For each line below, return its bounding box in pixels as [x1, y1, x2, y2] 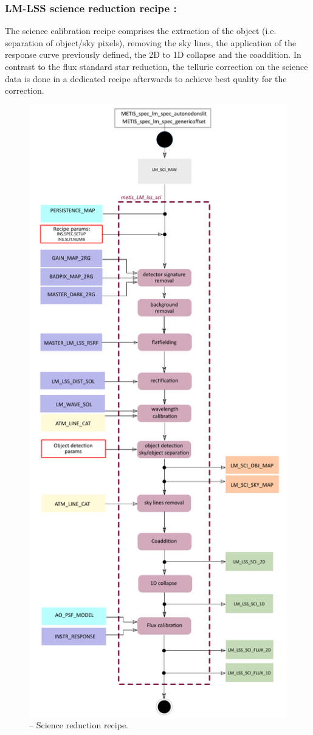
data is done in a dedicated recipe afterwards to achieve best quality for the [5, 72, 287, 85]
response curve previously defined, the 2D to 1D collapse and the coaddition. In [5, 48, 301, 61]
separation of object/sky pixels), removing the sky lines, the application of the [5, 36, 297, 49]
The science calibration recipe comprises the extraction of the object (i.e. [5, 24, 277, 37]
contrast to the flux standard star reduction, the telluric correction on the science [5, 60, 308, 72]
